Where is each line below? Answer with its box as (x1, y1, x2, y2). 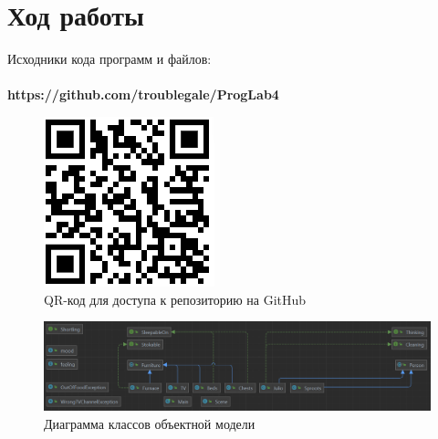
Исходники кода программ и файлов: (7, 49, 212, 68)
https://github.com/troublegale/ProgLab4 (7, 85, 279, 104)
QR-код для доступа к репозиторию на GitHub (44, 289, 307, 308)
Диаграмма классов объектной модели (44, 413, 255, 433)
